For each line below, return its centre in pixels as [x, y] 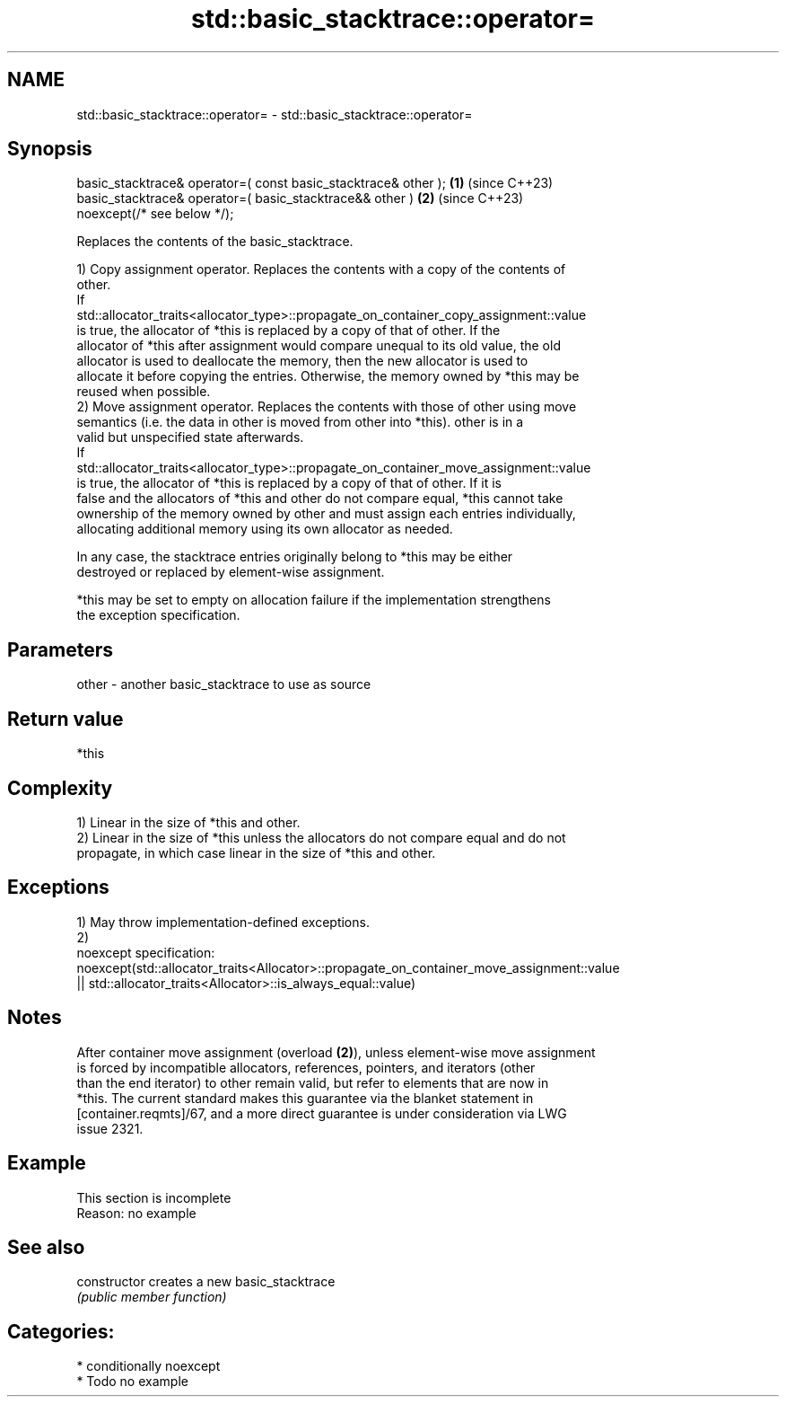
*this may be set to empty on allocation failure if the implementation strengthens [314, 600]
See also [46, 1247]
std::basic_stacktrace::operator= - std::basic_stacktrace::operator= [275, 114]
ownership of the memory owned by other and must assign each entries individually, [326, 514]
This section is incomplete [154, 1197]
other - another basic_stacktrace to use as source [224, 684]
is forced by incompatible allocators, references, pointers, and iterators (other [306, 1067]
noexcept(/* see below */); [155, 214]
